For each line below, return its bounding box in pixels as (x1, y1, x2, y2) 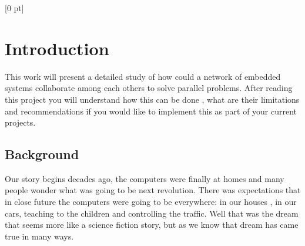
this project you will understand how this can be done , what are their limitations (5, 93, 300, 105)
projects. (5, 116, 36, 129)
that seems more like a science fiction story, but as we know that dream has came (5, 218, 299, 231)
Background (5, 145, 79, 163)
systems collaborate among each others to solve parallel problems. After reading (5, 82, 293, 94)
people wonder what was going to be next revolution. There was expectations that (5, 184, 301, 196)
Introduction (5, 36, 109, 60)
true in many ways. (5, 230, 74, 242)
